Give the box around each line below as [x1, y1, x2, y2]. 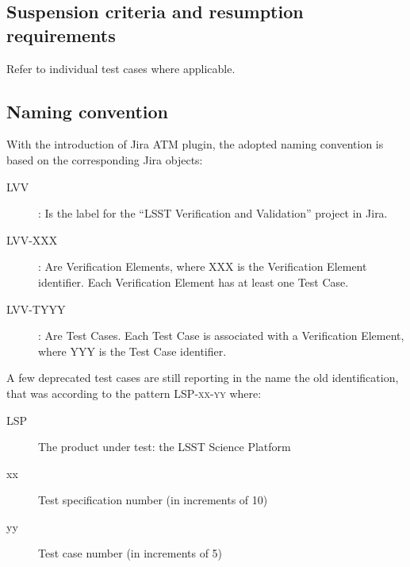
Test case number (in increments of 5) [38, 545, 223, 561]
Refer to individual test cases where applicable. [6, 60, 236, 76]
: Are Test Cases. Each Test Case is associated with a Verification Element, [38, 327, 404, 344]
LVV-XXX [6, 231, 58, 248]
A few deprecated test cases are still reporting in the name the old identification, [6, 369, 399, 386]
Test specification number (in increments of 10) [38, 492, 268, 508]
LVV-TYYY [6, 300, 66, 317]
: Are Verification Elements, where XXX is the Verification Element [38, 258, 367, 275]
